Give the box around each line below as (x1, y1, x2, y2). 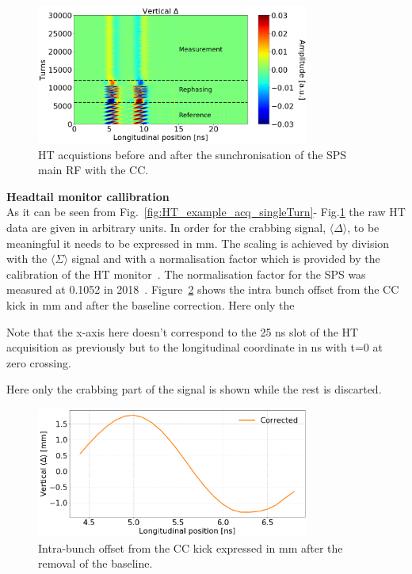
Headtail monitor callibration (6, 188, 170, 204)
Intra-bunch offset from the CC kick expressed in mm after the (38, 539, 343, 556)
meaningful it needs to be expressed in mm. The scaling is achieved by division (6, 234, 390, 251)
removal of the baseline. (38, 555, 153, 572)
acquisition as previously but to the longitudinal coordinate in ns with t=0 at (6, 339, 383, 355)
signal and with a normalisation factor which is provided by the (71, 250, 380, 267)
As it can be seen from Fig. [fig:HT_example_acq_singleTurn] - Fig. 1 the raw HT (6, 203, 406, 220)
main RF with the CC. (38, 162, 149, 178)
